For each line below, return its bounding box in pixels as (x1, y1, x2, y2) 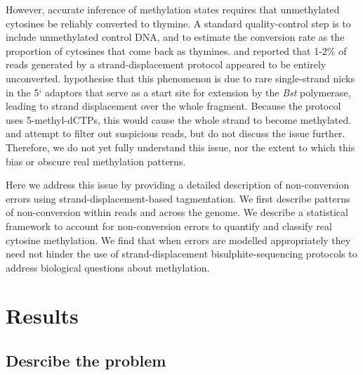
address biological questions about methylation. (6, 260, 210, 274)
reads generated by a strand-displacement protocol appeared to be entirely (6, 57, 326, 72)
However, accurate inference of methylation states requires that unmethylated (6, 2, 340, 16)
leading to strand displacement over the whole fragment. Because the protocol (6, 98, 341, 113)
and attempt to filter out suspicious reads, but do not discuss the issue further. (6, 126, 345, 141)
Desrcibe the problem (6, 350, 166, 371)
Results (6, 301, 79, 330)
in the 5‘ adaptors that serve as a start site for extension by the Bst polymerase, (6, 84, 351, 99)
